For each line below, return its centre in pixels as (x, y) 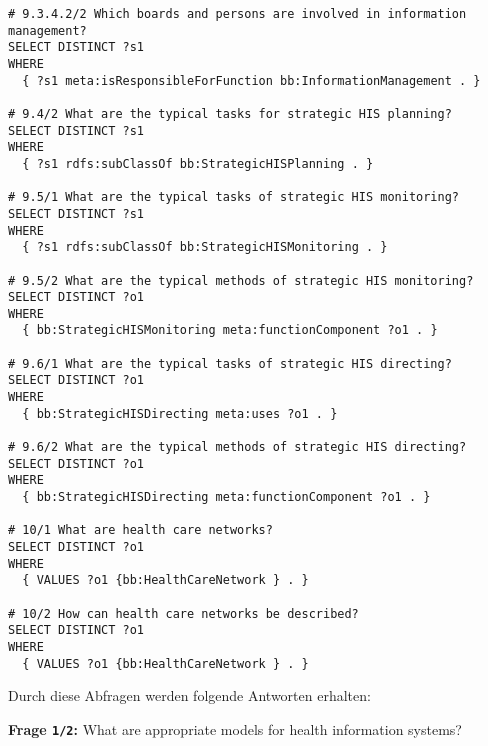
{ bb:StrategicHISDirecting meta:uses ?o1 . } (180, 413)
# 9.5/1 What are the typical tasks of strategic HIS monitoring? (234, 197)
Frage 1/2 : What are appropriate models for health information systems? (235, 728)
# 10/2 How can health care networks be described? (183, 613)
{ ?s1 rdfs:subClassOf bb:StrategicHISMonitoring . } (205, 247)
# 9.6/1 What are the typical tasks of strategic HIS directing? (230, 363)
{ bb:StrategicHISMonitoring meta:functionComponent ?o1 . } (230, 330)
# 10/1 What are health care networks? (140, 530)
